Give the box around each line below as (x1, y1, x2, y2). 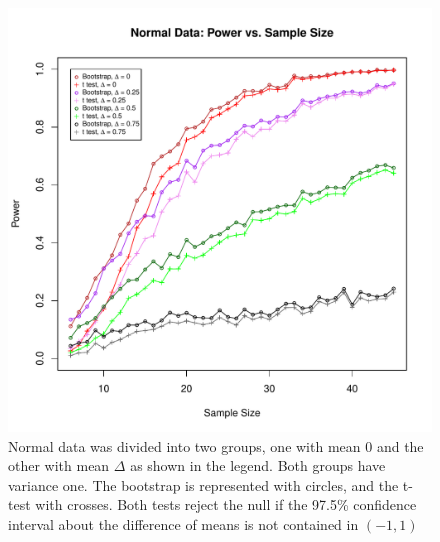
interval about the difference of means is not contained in (8, 513, 359, 534)
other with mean (8, 455, 110, 476)
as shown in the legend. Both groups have (130, 455, 386, 476)
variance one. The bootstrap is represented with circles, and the (8, 474, 399, 495)
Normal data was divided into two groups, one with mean (8, 435, 361, 456)
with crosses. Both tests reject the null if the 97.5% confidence (35, 494, 417, 515)
